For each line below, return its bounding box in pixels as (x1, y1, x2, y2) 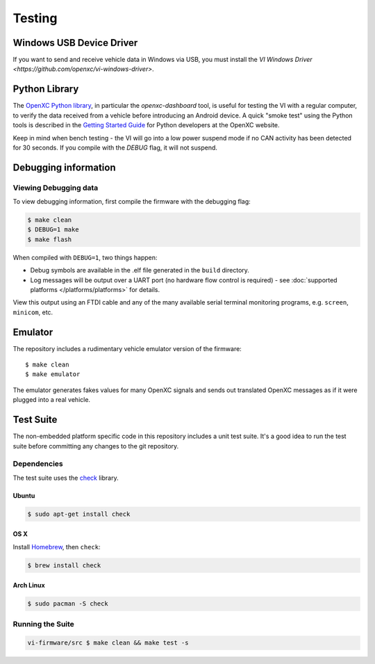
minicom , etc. (12, 308, 53, 316)
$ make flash (27, 235, 72, 243)
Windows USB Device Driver (12, 37, 138, 49)
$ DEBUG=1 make (27, 226, 79, 234)
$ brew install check (27, 561, 101, 569)
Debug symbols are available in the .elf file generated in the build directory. (30, 266, 250, 275)
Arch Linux (12, 581, 45, 590)
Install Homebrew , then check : (12, 542, 101, 551)
